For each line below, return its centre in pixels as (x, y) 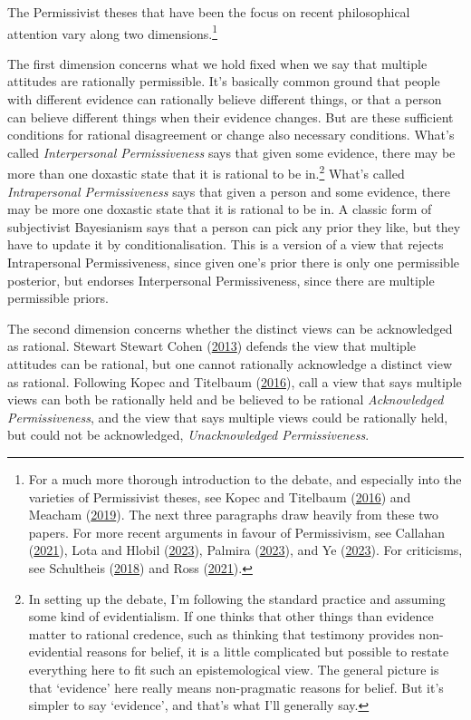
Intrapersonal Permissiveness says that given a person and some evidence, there (229, 191)
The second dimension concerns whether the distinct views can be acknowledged (230, 328)
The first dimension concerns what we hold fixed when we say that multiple (217, 63)
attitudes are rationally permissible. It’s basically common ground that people (224, 81)
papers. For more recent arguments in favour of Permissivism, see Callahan (237, 532)
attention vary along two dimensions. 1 (112, 32)
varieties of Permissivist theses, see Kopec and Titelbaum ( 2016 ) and (220, 496)
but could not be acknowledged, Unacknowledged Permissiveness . (188, 435)
